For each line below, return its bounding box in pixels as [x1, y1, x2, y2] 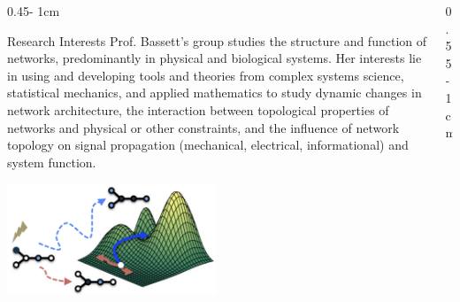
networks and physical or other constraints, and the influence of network [7, 118, 400, 136]
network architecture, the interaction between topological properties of [7, 100, 389, 119]
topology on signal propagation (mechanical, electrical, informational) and [7, 136, 409, 154]
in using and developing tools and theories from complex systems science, [7, 66, 404, 84]
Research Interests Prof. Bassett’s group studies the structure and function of [7, 31, 427, 50]
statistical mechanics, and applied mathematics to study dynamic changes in [7, 83, 422, 102]
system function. [7, 152, 96, 171]
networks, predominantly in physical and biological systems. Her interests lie [7, 49, 422, 67]
